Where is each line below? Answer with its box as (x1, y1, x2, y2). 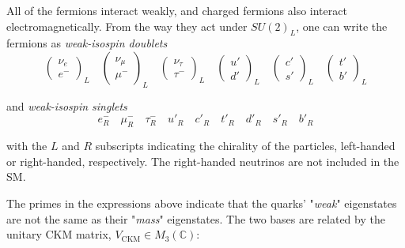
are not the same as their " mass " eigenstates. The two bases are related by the (6, 210, 385, 227)
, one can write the (296, 17, 388, 34)
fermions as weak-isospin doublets (6, 35, 168, 51)
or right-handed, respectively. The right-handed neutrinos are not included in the (6, 152, 399, 169)
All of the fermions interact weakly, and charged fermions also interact (6, 2, 347, 18)
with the (6, 137, 47, 154)
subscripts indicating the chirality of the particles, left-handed (95, 137, 396, 154)
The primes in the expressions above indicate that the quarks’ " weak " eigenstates (6, 194, 397, 211)
